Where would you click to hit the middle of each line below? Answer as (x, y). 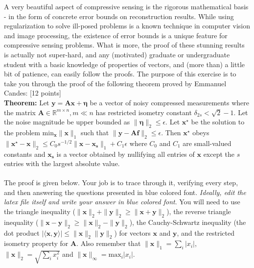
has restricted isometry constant (144, 112)
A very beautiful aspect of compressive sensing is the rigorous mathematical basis (126, 6)
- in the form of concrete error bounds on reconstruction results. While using (119, 16)
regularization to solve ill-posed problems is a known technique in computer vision (127, 26)
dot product (22, 232)
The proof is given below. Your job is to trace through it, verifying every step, (121, 183)
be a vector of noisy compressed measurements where (170, 102)
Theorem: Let (27, 102)
